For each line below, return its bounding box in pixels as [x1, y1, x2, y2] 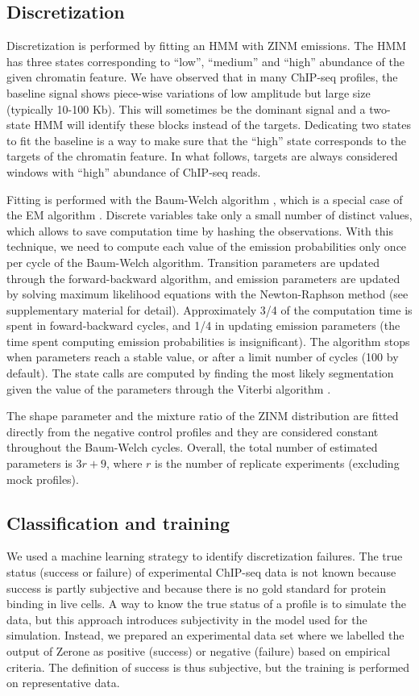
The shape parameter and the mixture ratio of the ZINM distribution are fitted [6, 407, 399, 424]
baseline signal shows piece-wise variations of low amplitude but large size [6, 84, 371, 101]
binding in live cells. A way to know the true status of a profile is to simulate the [6, 595, 406, 612]
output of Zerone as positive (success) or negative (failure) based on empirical [6, 643, 391, 659]
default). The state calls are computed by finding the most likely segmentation [6, 365, 394, 381]
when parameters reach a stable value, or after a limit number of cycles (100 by [6, 348, 399, 365]
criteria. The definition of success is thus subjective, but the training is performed [6, 658, 410, 675]
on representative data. [6, 674, 120, 691]
